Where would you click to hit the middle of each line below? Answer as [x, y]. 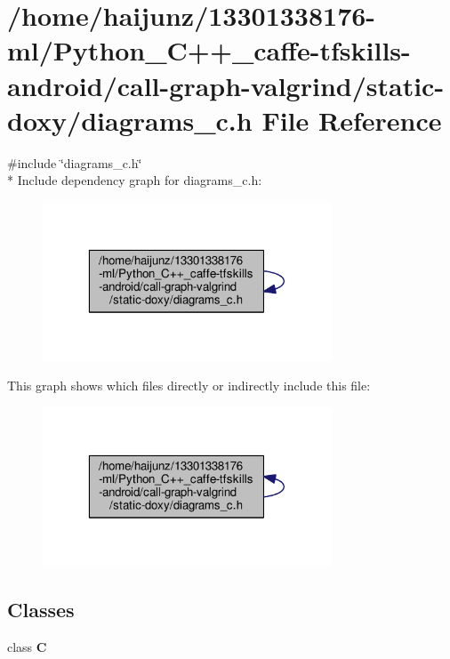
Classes [41, 609]
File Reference [352, 120]
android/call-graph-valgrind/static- [226, 85]
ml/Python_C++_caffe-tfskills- [209, 50]
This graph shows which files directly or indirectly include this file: [189, 386]
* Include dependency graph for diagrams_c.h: [135, 180]
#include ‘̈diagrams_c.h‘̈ [75, 162]
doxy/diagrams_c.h [130, 120]
